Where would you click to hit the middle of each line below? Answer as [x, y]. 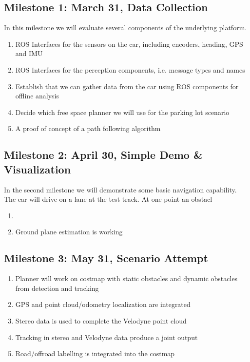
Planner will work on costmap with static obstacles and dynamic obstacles [126, 278]
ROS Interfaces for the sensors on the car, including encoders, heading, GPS [129, 44]
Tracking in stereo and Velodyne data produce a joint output [106, 337]
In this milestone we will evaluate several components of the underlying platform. [125, 28]
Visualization [38, 169]
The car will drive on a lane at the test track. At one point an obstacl [108, 199]
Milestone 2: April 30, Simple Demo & [103, 155]
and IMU [29, 53]
